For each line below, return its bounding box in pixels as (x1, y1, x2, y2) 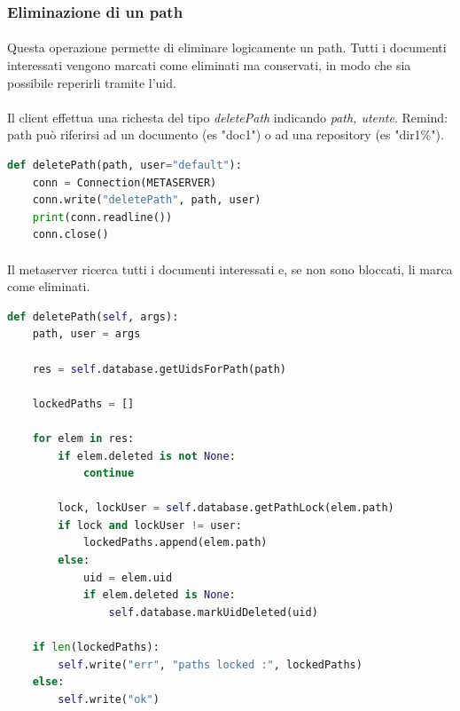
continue (82, 467, 135, 480)
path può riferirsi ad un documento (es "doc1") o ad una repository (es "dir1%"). (7, 125, 444, 144)
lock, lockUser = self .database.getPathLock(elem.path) (58, 502, 394, 515)
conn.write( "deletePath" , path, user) (32, 194, 261, 207)
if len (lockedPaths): (32, 641, 160, 654)
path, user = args (32, 328, 141, 341)
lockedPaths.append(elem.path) (82, 536, 268, 549)
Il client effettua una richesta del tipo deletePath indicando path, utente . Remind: (7, 107, 448, 126)
